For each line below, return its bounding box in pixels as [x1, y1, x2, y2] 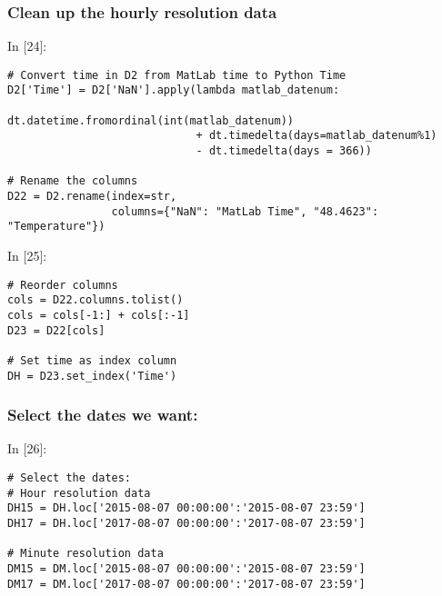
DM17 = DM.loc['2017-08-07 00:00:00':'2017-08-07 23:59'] [7, 577, 366, 591]
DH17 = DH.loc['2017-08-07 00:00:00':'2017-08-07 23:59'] [7, 517, 366, 530]
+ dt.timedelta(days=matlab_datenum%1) [196, 129, 437, 143]
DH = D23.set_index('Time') [7, 369, 177, 382]
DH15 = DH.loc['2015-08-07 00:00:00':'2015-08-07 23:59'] [7, 502, 366, 515]
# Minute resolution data [7, 547, 164, 561]
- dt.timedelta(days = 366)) [196, 144, 372, 158]
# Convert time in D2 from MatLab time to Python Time [7, 68, 347, 82]
